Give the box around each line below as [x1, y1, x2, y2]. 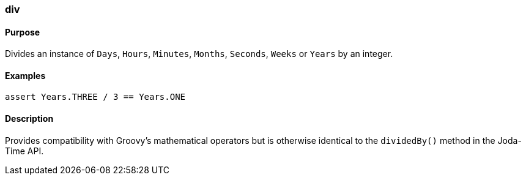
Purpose [5, 26, 40, 37]
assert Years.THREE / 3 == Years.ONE [5, 92, 186, 102]
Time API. [5, 145, 44, 156]
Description [5, 113, 54, 124]
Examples [5, 70, 46, 81]
